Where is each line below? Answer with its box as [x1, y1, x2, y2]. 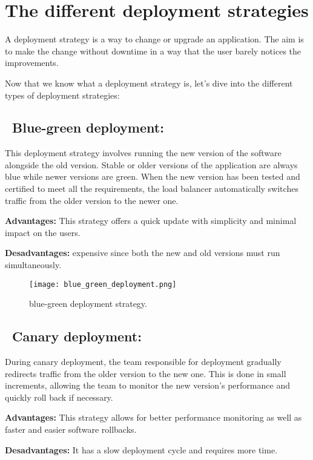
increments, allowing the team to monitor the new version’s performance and [5, 379, 290, 392]
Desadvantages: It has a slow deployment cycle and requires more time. [5, 443, 278, 456]
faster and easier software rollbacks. [5, 423, 137, 436]
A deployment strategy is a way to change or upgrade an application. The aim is [5, 33, 304, 45]
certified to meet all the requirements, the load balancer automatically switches [5, 182, 298, 195]
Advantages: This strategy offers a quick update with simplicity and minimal [5, 214, 297, 227]
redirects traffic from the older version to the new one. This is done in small [5, 367, 286, 379]
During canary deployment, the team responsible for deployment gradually [5, 355, 282, 368]
